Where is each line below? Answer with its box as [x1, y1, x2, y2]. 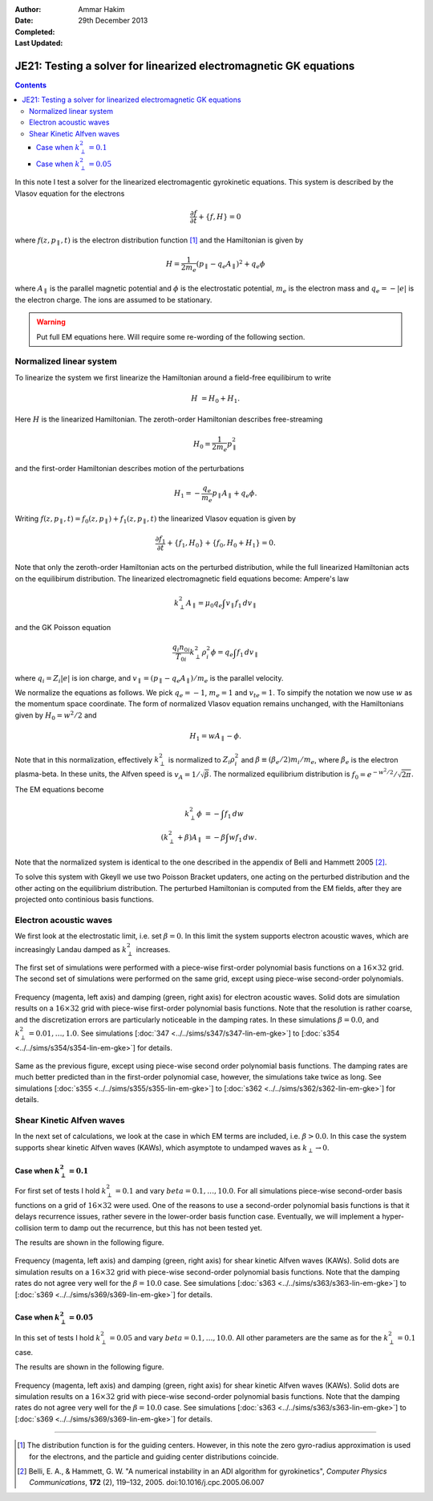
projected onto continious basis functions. [14, 894, 154, 904]
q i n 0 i [172, 643, 190, 654]
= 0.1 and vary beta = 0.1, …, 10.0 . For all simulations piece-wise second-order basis [115, 1186, 403, 1196]
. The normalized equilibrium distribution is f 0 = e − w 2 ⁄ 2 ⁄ [208, 767, 397, 781]
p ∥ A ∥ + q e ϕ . [212, 489, 257, 500]
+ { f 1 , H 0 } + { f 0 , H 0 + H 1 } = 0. [167, 539, 276, 549]
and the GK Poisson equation [14, 623, 111, 633]
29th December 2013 [78, 16, 148, 26]
